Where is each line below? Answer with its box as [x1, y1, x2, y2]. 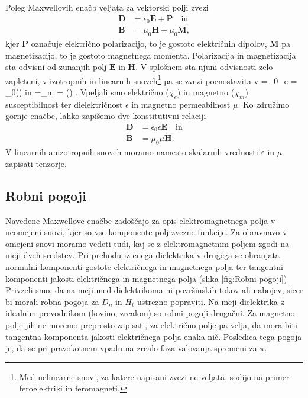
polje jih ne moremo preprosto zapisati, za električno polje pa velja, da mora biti [5, 318, 297, 330]
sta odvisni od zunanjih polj [5, 60, 107, 73]
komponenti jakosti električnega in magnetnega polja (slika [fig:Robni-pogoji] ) [5, 272, 287, 284]
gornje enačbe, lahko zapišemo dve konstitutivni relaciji [5, 110, 206, 122]
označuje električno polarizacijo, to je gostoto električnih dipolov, [31, 37, 267, 49]
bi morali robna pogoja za [5, 295, 99, 307]
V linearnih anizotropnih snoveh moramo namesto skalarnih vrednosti [5, 146, 258, 158]
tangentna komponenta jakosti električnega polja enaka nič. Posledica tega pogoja [5, 330, 302, 342]
